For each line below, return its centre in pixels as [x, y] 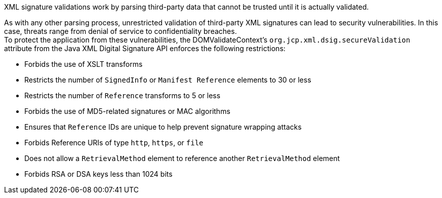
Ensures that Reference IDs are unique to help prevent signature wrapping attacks [163, 127]
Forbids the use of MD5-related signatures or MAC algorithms [127, 111]
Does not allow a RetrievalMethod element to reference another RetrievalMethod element [182, 158]
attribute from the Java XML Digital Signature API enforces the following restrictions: [145, 48]
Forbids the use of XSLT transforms [84, 64]
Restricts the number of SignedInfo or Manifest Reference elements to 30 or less [168, 80]
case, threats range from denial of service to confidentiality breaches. [120, 31]
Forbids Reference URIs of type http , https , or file [114, 143]
